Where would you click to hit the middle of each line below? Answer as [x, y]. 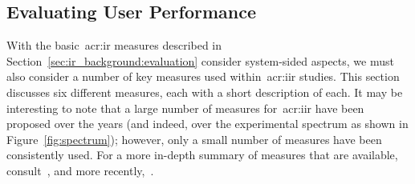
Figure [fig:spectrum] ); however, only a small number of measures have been [194, 139]
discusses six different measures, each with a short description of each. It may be [205, 92]
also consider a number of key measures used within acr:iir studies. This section [203, 76]
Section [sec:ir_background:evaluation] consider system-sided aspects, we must [200, 60]
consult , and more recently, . [80, 170]
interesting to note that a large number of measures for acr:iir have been [185, 108]
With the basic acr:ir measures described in [114, 45]
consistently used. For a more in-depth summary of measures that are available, [202, 155]
